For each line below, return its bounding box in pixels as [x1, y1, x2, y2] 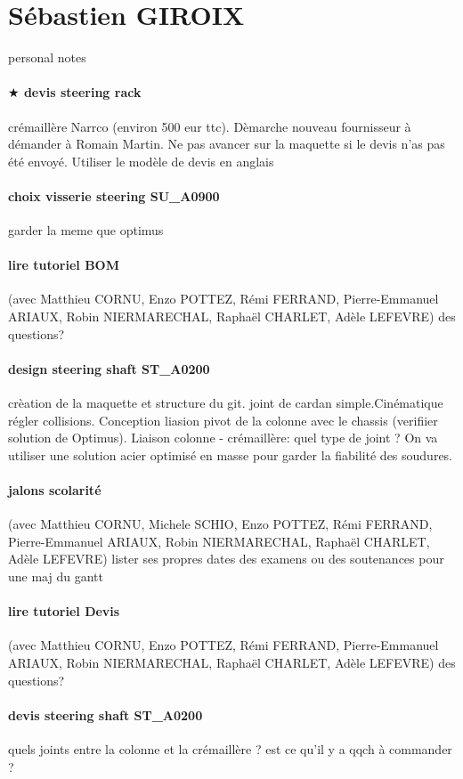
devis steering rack [23, 83, 142, 101]
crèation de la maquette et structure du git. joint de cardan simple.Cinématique [8, 394, 443, 412]
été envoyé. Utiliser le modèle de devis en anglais [8, 151, 274, 170]
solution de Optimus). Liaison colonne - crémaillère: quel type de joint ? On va [8, 428, 438, 447]
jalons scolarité [8, 481, 102, 499]
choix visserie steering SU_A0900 [8, 186, 220, 205]
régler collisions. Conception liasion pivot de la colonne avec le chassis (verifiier [8, 410, 438, 429]
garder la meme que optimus [8, 221, 164, 239]
